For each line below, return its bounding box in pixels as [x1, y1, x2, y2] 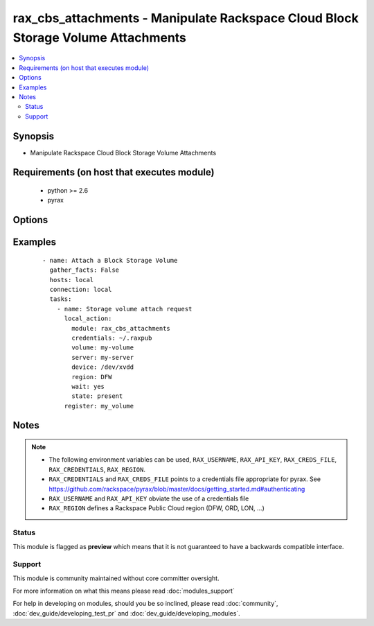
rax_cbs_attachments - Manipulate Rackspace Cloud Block [12, 10, 359, 26]
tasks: [49, 295, 72, 303]
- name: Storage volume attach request [56, 305, 193, 313]
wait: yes [71, 382, 105, 390]
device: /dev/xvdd [71, 363, 134, 371]
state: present [71, 392, 123, 400]
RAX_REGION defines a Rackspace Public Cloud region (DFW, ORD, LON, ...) [48, 504, 265, 512]
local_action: [64, 315, 112, 322]
